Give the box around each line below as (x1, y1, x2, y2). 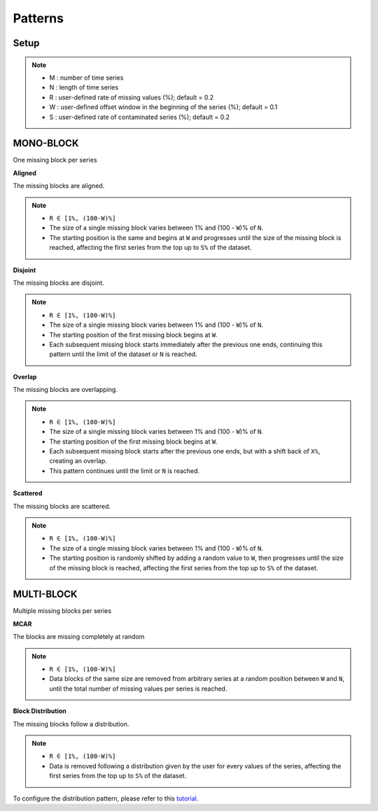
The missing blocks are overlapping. (13, 386, 118, 394)
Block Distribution (13, 707, 66, 715)
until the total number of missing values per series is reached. (49, 684, 227, 693)
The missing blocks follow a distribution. (13, 719, 129, 728)
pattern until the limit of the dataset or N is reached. (49, 350, 197, 358)
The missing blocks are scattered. (13, 502, 111, 510)
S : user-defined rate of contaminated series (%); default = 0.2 (49, 113, 230, 121)
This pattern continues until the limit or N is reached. (49, 466, 199, 475)
